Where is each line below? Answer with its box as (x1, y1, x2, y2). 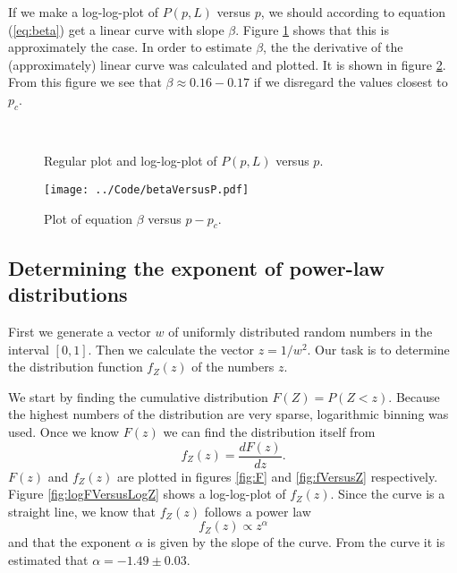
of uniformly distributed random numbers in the (168, 322, 433, 340)
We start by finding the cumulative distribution (8, 387, 268, 406)
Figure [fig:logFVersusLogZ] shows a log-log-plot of (8, 484, 286, 503)
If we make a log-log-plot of (8, 3, 158, 21)
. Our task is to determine (307, 339, 450, 358)
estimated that (8, 551, 89, 569)
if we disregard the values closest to (253, 73, 448, 91)
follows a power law (204, 501, 311, 520)
